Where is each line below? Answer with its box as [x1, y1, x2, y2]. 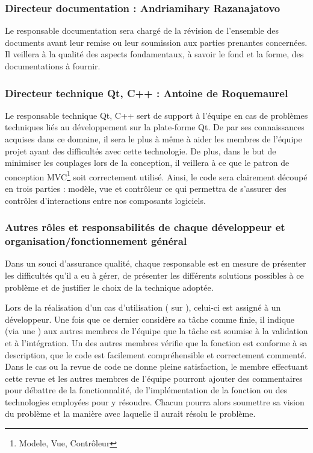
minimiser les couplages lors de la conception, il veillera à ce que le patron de [5, 156, 290, 169]
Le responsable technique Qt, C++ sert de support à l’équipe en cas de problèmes [5, 109, 308, 121]
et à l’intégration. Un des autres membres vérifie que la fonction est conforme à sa [5, 336, 308, 349]
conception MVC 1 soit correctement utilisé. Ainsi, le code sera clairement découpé [5, 168, 308, 183]
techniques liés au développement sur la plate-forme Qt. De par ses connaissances [5, 121, 305, 133]
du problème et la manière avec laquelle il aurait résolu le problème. [5, 407, 256, 420]
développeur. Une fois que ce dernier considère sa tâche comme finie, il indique [5, 312, 295, 325]
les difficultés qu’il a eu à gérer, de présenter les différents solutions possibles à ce [5, 268, 304, 281]
